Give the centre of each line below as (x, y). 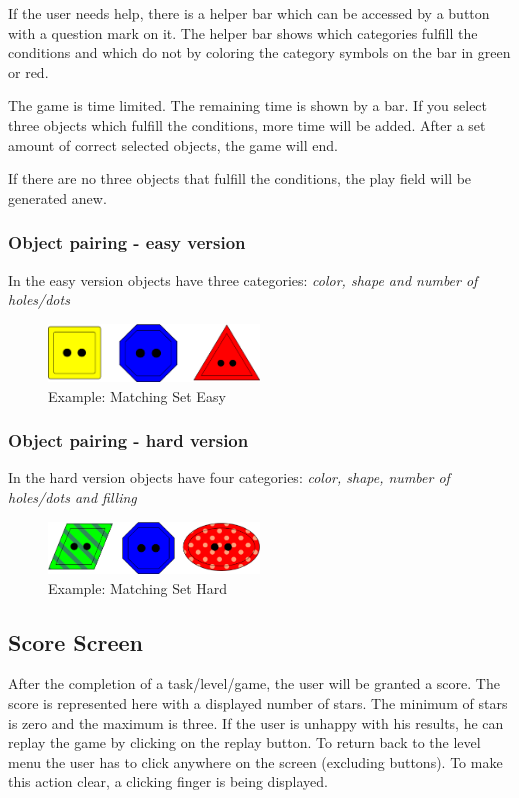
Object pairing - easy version (127, 242)
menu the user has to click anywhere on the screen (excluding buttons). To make (255, 761)
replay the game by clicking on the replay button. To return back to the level (244, 742)
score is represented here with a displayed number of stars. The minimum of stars (258, 702)
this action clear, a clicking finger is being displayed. (168, 781)
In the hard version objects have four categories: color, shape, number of (229, 477)
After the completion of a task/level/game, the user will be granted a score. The (254, 683)
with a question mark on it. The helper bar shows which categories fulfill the (243, 32)
